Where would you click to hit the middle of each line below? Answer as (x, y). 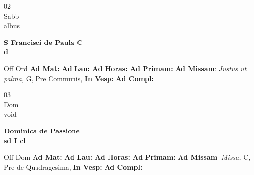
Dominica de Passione (42, 130)
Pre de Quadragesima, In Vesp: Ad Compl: (73, 166)
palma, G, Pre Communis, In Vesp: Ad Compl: (79, 78)
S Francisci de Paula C (43, 42)
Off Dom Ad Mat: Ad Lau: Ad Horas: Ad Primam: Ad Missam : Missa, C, (127, 157)
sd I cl (15, 140)
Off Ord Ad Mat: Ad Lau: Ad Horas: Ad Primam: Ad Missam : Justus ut (125, 68)
